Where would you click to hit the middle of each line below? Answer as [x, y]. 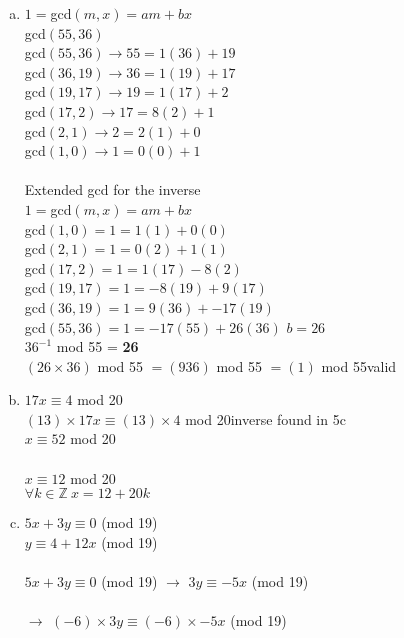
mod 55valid [359, 365]
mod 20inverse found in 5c [265, 418]
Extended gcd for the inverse [112, 189]
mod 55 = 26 [97, 346]
